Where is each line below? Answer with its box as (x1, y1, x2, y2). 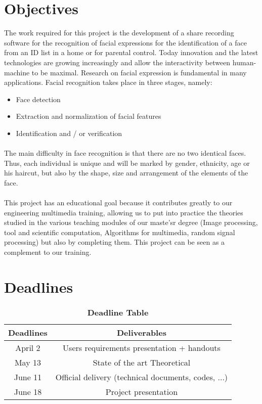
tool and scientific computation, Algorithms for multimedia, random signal (4, 227, 235, 237)
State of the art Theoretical (93, 356, 191, 368)
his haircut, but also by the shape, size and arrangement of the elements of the (4, 167, 248, 178)
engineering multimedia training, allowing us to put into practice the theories (4, 207, 243, 217)
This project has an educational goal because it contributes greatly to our (4, 197, 233, 208)
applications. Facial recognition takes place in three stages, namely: (4, 77, 212, 87)
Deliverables (116, 326, 166, 338)
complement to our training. (4, 247, 92, 257)
